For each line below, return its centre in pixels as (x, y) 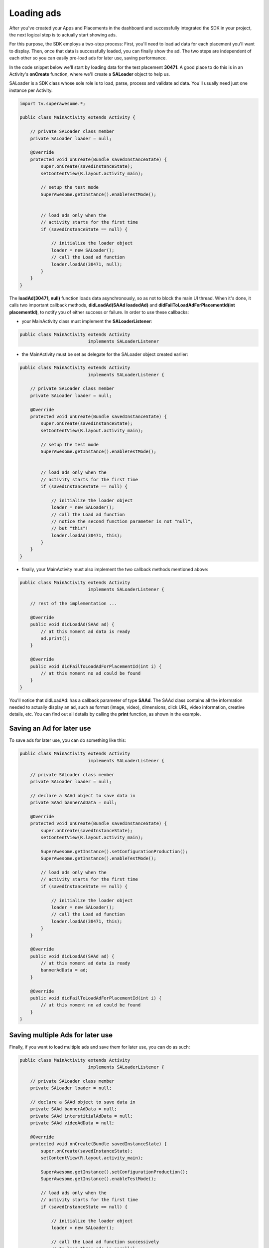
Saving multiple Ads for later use (61, 1035)
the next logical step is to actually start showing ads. (63, 34)
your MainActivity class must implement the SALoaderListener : (87, 321)
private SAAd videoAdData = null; (72, 1123)
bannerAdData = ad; (64, 970)
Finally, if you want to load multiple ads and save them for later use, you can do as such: (100, 1047)
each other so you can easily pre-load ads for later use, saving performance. (88, 58)
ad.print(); (55, 638)
